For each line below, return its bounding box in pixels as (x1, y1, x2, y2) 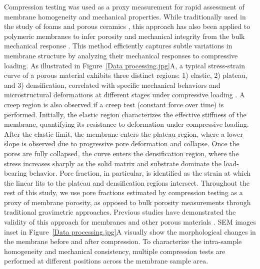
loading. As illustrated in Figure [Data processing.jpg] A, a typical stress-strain (4, 60, 245, 70)
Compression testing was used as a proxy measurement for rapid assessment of (4, 1, 244, 11)
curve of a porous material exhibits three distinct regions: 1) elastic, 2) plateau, (4, 70, 247, 80)
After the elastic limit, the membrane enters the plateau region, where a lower (4, 128, 243, 139)
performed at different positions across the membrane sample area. (4, 256, 208, 266)
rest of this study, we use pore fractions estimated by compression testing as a (4, 187, 243, 198)
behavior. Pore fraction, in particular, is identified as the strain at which (29, 168, 251, 178)
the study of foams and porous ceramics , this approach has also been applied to (4, 21, 250, 31)
